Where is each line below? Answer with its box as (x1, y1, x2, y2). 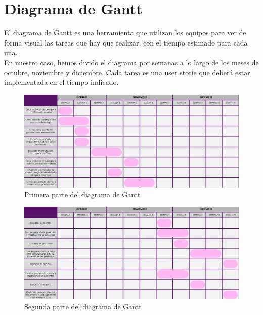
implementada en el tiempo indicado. (4, 77, 119, 87)
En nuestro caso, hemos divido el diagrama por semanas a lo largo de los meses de (4, 57, 259, 67)
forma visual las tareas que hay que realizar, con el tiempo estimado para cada (4, 37, 248, 48)
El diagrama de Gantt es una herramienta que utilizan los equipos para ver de (4, 27, 246, 38)
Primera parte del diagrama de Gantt (24, 189, 141, 200)
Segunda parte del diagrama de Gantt (24, 301, 142, 311)
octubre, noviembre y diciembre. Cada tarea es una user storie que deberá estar (4, 67, 250, 77)
